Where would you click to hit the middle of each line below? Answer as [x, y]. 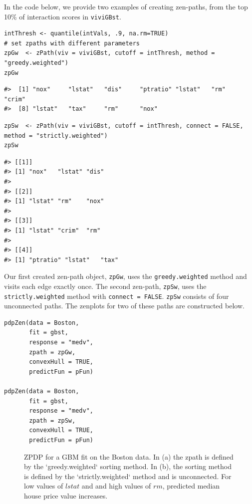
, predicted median [191, 486]
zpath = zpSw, [52, 420]
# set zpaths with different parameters [72, 43]
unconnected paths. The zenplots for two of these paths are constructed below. [124, 306]
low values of [44, 486]
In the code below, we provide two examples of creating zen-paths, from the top [126, 6]
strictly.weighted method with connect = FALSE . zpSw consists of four [117, 296]
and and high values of [116, 486]
